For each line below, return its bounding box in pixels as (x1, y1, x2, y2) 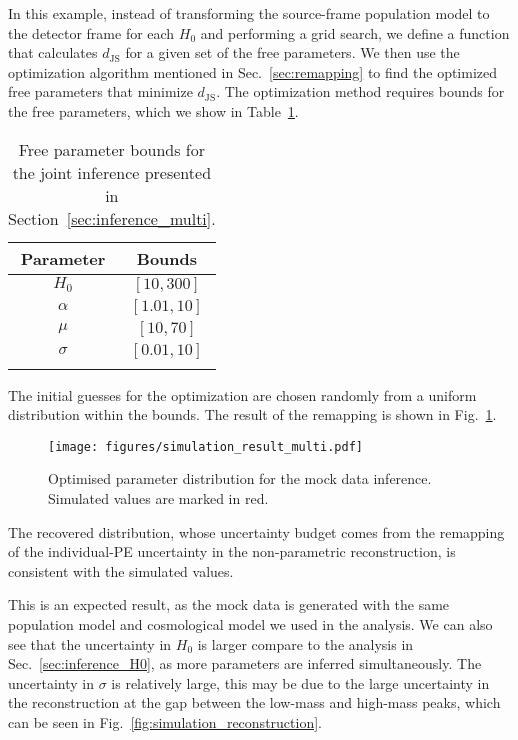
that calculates (8, 42, 98, 63)
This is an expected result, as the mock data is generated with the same (8, 594, 450, 615)
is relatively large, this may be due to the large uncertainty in (111, 672, 490, 693)
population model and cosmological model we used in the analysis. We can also (8, 613, 493, 634)
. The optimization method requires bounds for (216, 81, 505, 102)
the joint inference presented (12, 160, 212, 184)
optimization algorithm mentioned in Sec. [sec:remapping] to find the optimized (8, 61, 498, 82)
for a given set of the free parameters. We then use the (125, 42, 460, 63)
